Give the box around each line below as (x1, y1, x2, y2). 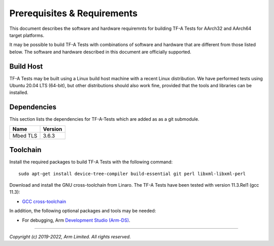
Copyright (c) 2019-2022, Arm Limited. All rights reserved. (9, 233, 131, 239)
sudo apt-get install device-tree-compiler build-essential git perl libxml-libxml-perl (18, 170, 246, 177)
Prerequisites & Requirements (9, 8, 138, 19)
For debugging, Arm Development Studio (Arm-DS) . (22, 217, 130, 223)
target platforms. (9, 32, 45, 38)
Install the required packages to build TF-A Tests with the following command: (9, 159, 173, 165)
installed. (9, 89, 29, 96)
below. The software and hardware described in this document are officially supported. (9, 49, 191, 55)
